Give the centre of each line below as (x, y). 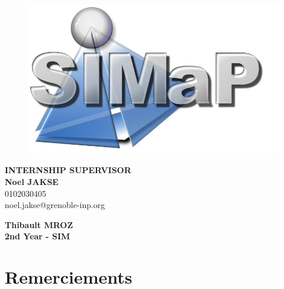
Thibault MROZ (39, 224)
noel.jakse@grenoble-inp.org (55, 205)
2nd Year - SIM (38, 236)
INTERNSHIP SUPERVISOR (68, 170)
